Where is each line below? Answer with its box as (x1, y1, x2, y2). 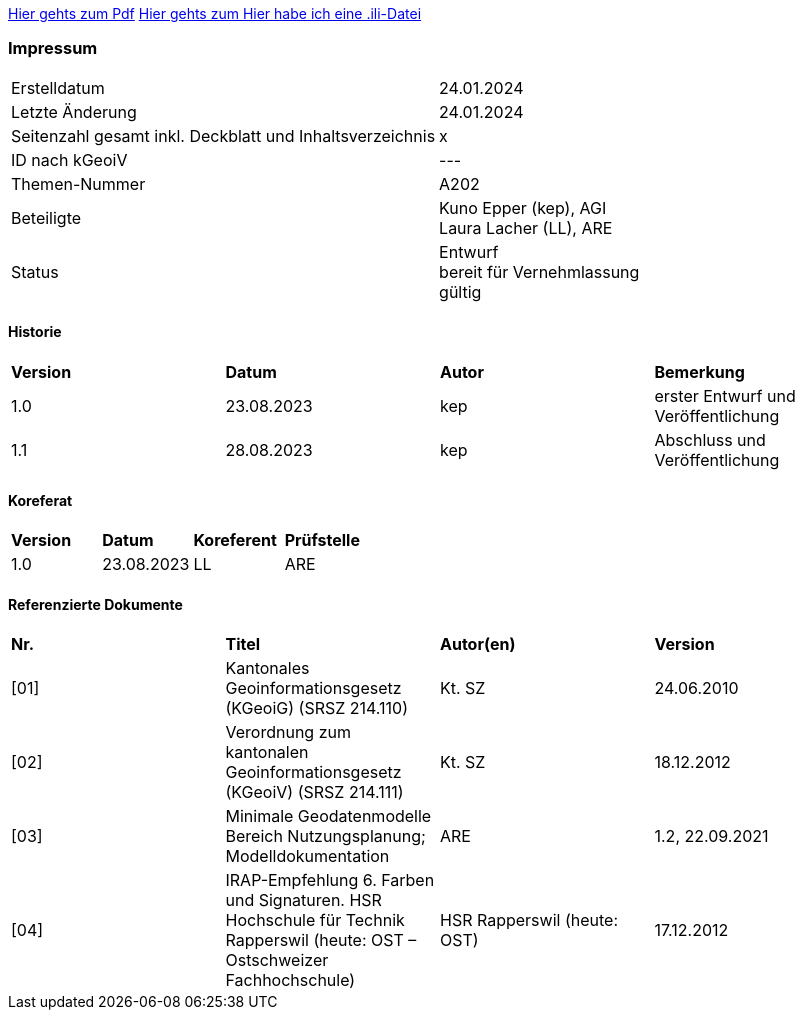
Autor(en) (440, 634, 516, 655)
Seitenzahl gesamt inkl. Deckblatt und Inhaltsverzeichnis (11, 125, 436, 146)
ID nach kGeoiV (11, 149, 128, 170)
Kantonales (225, 658, 310, 679)
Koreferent (193, 530, 277, 551)
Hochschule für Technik (225, 910, 405, 931)
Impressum (8, 38, 98, 59)
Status (11, 261, 59, 282)
